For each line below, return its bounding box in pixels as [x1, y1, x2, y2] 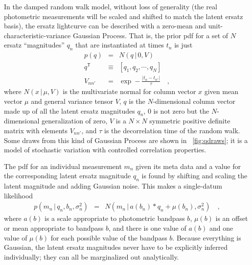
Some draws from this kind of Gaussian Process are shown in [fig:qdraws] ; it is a [4, 135, 248, 145]
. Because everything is [172, 232, 241, 242]
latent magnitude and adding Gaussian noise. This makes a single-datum [4, 181, 222, 191]
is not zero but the [153, 105, 209, 116]
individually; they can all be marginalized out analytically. [4, 251, 179, 262]
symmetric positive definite [149, 116, 230, 126]
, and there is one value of [108, 222, 186, 233]
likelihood [4, 190, 33, 200]
